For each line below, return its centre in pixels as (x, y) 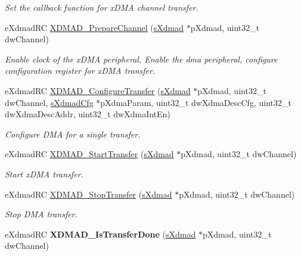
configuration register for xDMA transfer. (80, 71)
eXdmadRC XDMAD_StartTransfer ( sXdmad (89, 154)
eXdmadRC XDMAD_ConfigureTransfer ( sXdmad (98, 90)
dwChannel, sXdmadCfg (49, 102)
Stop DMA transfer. (41, 214)
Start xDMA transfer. (44, 174)
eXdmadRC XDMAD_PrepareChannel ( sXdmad (94, 27)
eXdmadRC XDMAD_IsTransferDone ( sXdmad (100, 234)
